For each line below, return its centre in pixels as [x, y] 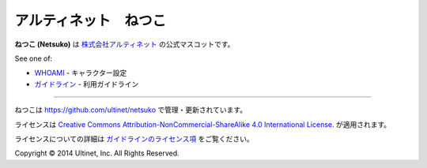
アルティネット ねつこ [91, 21]
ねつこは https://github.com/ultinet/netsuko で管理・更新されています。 [131, 110]
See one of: [34, 58]
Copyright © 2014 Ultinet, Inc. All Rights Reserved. [97, 153]
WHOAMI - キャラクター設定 [81, 73]
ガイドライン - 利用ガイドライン [87, 84]
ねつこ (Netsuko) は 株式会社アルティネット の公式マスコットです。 [125, 44]
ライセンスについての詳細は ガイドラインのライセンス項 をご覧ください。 [134, 139]
